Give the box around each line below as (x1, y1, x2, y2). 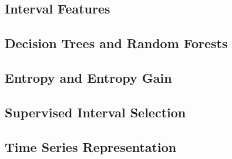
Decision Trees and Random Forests (5, 34, 228, 52)
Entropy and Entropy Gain (5, 68, 172, 86)
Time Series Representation (5, 137, 177, 155)
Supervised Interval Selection (5, 103, 186, 121)
